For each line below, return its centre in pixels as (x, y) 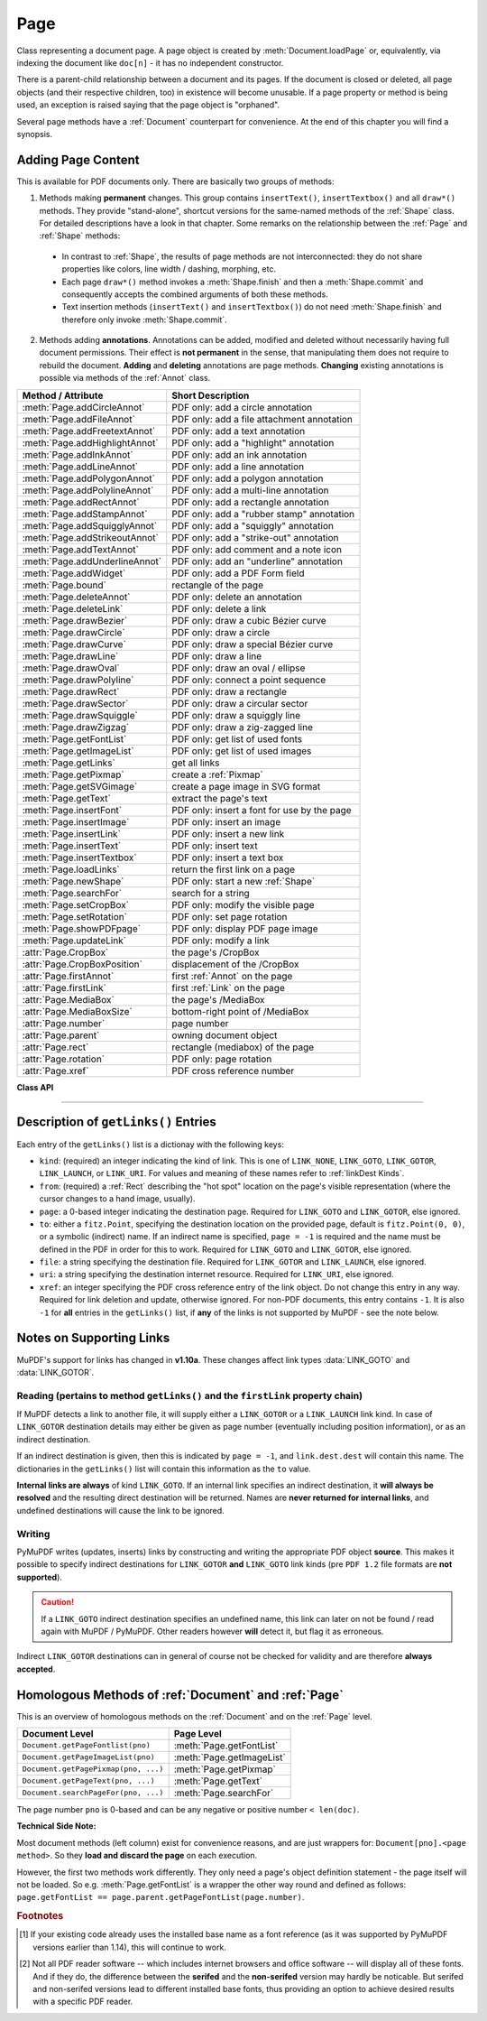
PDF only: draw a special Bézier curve (253, 644)
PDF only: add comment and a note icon (257, 549)
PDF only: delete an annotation (237, 597)
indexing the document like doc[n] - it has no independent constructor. (150, 62)
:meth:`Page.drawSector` (75, 703)
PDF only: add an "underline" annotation (257, 561)
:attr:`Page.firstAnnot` (68, 976)
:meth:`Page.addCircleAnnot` (83, 407)
